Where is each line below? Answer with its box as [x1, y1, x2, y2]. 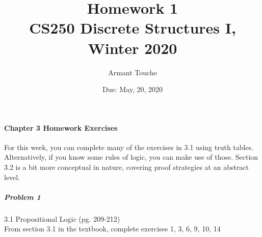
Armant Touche [108, 67, 157, 77]
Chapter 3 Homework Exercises [4, 122, 118, 133]
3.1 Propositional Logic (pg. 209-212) [4, 213, 120, 224]
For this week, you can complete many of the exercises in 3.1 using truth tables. [4, 141, 254, 152]
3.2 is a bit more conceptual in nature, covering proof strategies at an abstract [4, 162, 249, 172]
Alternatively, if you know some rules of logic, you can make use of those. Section [4, 152, 258, 162]
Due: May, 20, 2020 [102, 84, 163, 95]
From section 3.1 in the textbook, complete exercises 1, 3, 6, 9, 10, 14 [4, 223, 221, 234]
